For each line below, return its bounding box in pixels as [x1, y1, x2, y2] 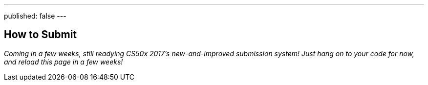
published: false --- [4, 12, 66, 20]
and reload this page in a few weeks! [4, 57, 123, 66]
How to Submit [4, 28, 77, 41]
